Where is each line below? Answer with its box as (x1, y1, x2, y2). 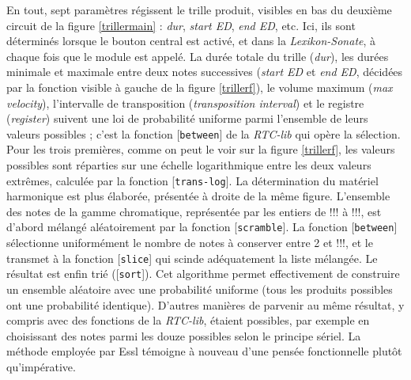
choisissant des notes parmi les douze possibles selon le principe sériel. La (6, 327, 361, 344)
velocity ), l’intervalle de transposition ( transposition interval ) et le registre (6, 94, 364, 111)
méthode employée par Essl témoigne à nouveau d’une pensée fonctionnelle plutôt (6, 343, 402, 359)
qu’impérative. (6, 358, 76, 374)
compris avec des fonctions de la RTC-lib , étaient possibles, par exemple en (6, 312, 370, 329)
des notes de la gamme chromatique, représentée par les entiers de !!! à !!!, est (6, 203, 382, 219)
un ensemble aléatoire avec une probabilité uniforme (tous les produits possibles (6, 281, 393, 297)
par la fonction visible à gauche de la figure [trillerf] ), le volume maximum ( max (6, 78, 393, 95)
